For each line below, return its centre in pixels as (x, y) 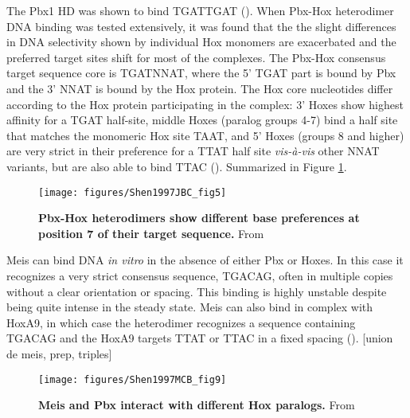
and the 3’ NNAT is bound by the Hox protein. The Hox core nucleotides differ (200, 88)
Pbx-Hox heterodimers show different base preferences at (199, 218)
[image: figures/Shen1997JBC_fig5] (133, 192)
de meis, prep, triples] (59, 353)
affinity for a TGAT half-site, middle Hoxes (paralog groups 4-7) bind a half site (202, 120)
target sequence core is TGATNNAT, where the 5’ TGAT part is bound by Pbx (201, 73)
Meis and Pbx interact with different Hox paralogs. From (197, 405)
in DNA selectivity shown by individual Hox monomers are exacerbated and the (201, 42)
